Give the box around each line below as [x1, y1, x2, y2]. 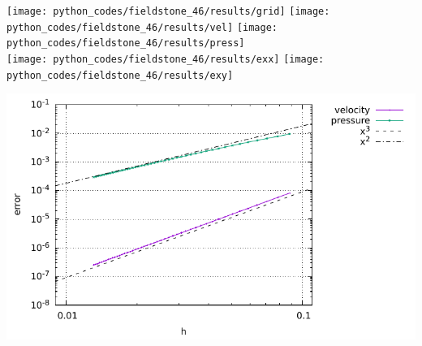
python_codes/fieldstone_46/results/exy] [6, 69, 234, 81]
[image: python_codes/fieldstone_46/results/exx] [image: [6, 53, 325, 65]
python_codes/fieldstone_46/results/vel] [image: [6, 21, 278, 33]
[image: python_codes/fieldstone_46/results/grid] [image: [6, 6, 330, 17]
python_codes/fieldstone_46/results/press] [6, 37, 245, 50]
